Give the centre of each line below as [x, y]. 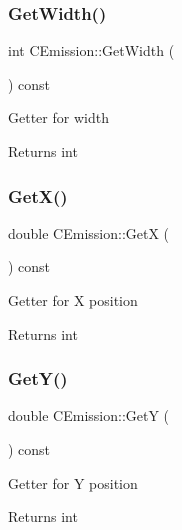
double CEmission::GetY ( [89, 415]
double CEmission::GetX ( [89, 232]
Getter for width [58, 117]
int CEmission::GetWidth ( [91, 50]
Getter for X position [73, 300]
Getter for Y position [73, 482]
